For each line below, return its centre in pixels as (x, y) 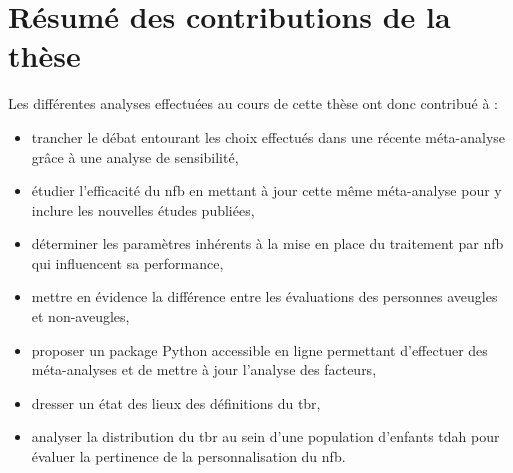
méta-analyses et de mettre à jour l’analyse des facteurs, (204, 369)
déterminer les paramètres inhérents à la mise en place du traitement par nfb (267, 243)
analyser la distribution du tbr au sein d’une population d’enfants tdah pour (265, 436)
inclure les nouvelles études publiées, (143, 209)
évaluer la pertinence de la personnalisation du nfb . (188, 456)
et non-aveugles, (80, 316)
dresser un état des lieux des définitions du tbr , (176, 402)
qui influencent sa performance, (127, 262)
